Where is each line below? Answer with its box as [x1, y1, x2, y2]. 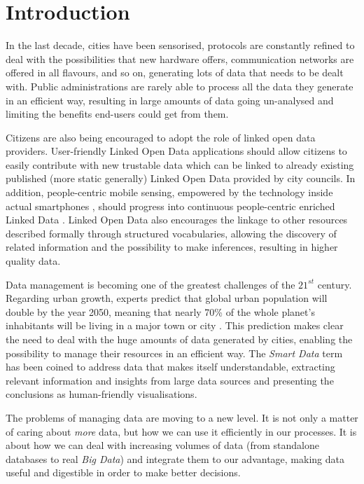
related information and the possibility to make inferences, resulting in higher [6, 240, 338, 254]
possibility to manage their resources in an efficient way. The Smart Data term [6, 345, 343, 360]
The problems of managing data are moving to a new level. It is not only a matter [6, 410, 358, 424]
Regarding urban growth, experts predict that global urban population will [6, 291, 328, 305]
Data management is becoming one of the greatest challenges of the [6, 277, 295, 291]
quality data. [6, 254, 61, 268]
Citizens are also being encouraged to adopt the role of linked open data [6, 130, 316, 144]
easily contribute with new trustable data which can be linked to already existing [6, 157, 354, 172]
